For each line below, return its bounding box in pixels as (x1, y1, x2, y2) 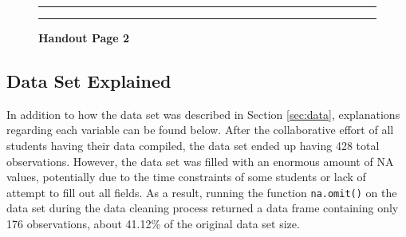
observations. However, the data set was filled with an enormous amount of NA (6, 152, 394, 169)
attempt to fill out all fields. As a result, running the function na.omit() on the (6, 184, 397, 200)
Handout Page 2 (38, 30, 130, 45)
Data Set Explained (6, 68, 171, 93)
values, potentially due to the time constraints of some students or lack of (6, 168, 366, 185)
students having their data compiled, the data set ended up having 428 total (6, 136, 380, 153)
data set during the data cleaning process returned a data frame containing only (6, 199, 399, 216)
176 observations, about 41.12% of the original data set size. (6, 215, 300, 232)
